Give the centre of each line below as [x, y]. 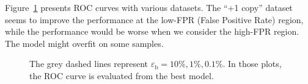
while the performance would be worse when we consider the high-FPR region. [152, 31]
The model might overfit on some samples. [84, 43]
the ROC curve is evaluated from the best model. [122, 75]
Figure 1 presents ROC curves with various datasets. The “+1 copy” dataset [149, 7]
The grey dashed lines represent [89, 64]
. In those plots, [252, 64]
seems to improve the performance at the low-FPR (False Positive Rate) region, [154, 19]
